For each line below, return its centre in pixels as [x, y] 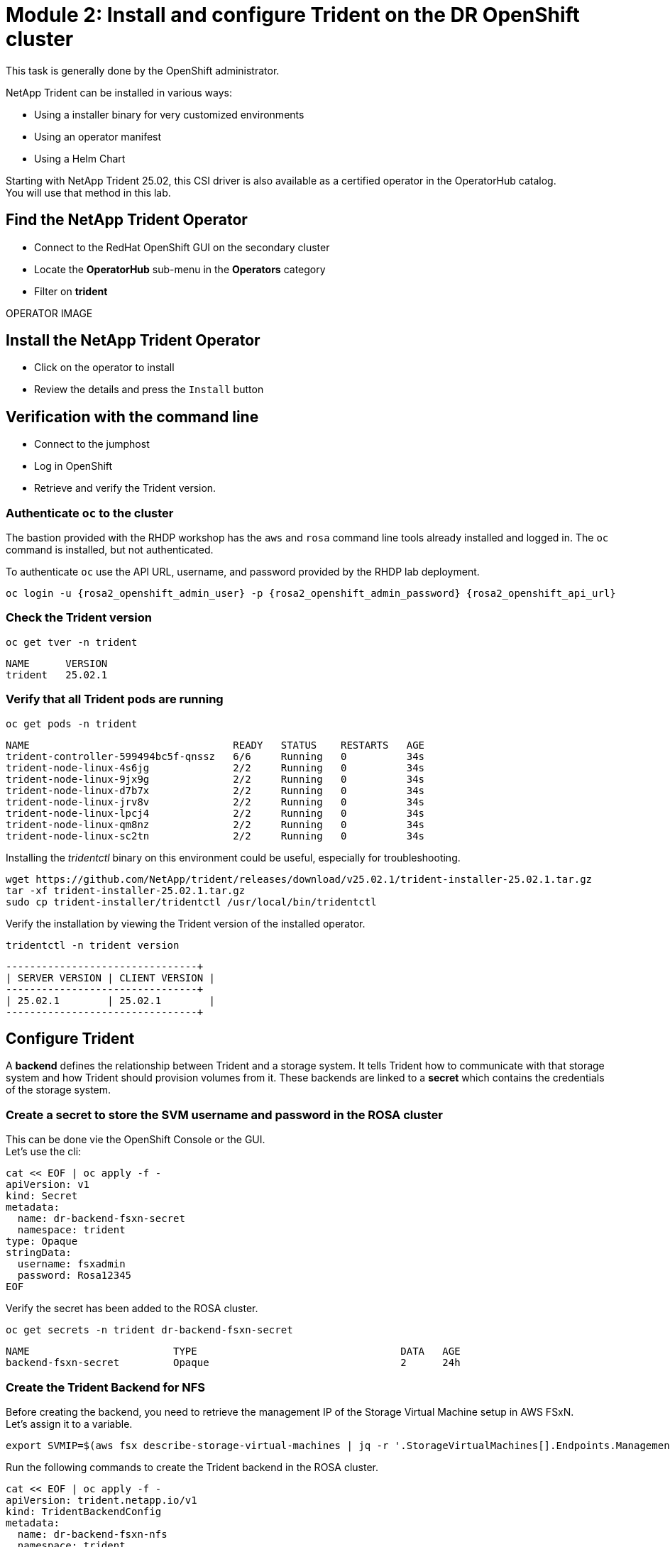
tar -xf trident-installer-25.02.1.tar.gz [126, 890]
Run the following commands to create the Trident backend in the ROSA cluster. [192, 1467]
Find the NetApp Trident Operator [127, 220]
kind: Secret [42, 1196]
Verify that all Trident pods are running [115, 699]
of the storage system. [59, 1090]
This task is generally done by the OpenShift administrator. [143, 70]
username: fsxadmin [71, 1264]
